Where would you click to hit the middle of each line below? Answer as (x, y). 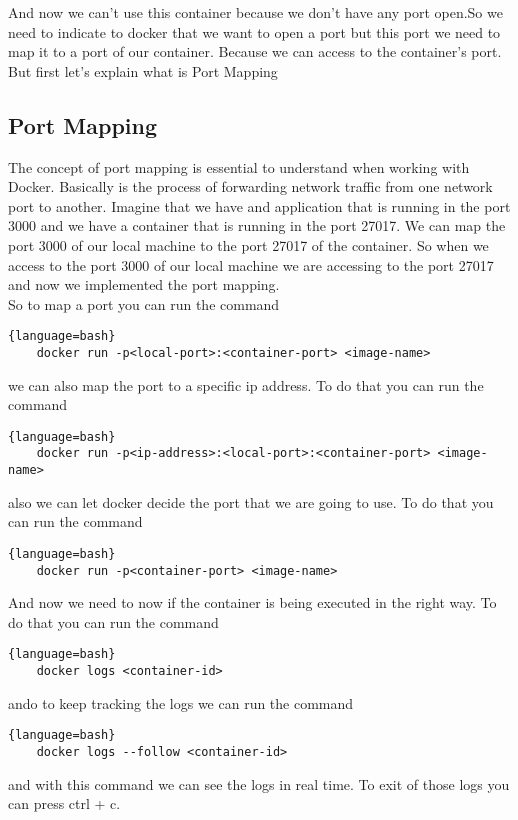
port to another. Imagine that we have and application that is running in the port (259, 205)
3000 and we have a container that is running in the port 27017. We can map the (257, 225)
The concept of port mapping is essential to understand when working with (239, 166)
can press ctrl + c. (64, 803)
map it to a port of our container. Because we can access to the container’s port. (255, 51)
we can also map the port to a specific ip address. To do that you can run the (246, 384)
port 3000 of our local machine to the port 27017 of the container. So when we (248, 244)
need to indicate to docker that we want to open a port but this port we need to (254, 31)
